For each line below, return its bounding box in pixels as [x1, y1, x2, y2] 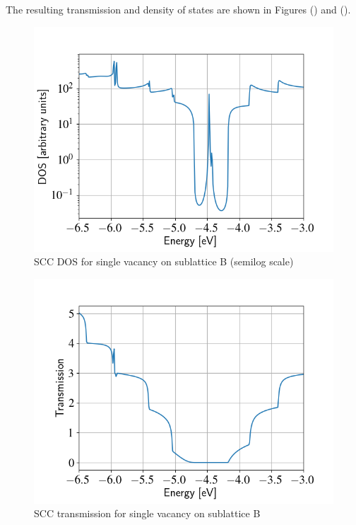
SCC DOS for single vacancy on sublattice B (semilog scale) [34, 254, 294, 269]
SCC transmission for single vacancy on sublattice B [34, 506, 261, 521]
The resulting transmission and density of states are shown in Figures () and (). [6, 2, 351, 16]
